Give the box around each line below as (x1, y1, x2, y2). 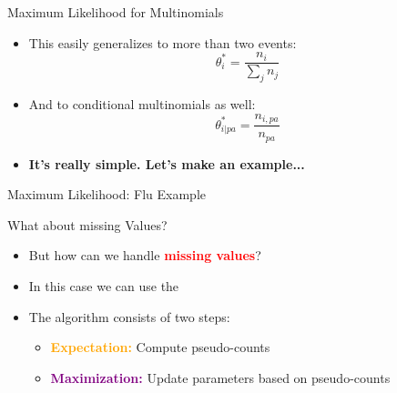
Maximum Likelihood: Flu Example (7, 185, 207, 204)
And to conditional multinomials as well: (28, 95, 256, 114)
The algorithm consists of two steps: (28, 307, 230, 326)
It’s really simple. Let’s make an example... (28, 154, 305, 173)
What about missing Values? (7, 215, 168, 234)
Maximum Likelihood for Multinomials (7, 3, 224, 21)
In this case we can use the (28, 276, 179, 295)
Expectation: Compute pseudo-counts (50, 338, 270, 357)
